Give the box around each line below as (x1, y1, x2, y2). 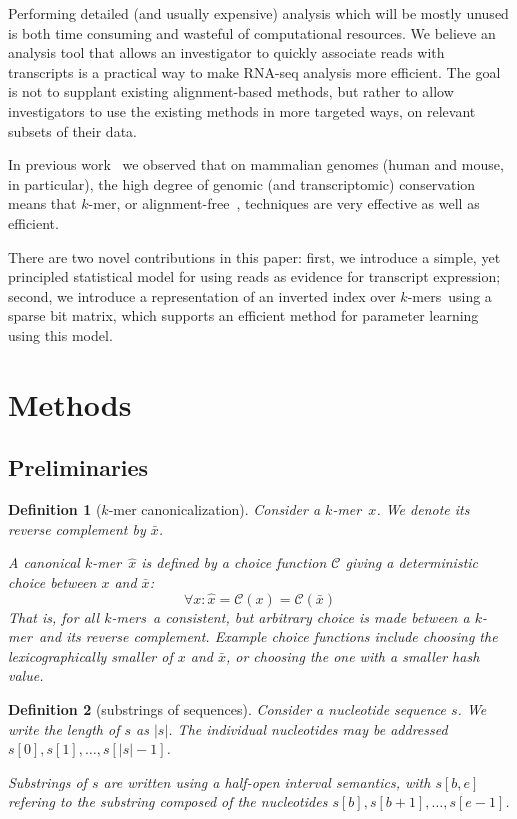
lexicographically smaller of (8, 645, 173, 666)
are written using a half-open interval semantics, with (103, 771, 431, 792)
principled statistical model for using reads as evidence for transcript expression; (8, 266, 501, 287)
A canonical (8, 552, 80, 573)
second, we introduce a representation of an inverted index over (8, 285, 396, 306)
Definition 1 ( (8, 499, 102, 520)
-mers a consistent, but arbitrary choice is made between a (111, 606, 470, 627)
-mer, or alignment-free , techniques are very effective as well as (88, 193, 480, 214)
